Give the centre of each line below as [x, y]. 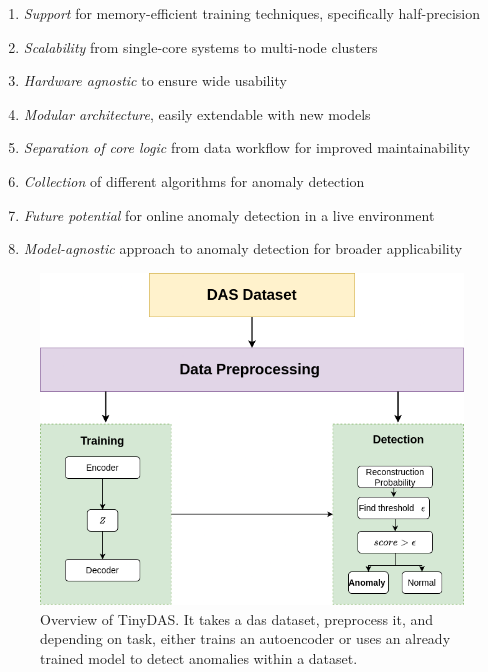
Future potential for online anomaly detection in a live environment [229, 214]
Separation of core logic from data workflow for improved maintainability [247, 147]
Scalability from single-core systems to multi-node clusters [200, 46]
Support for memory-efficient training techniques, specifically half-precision [251, 13]
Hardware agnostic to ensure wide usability [155, 80]
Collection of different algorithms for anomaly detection [194, 180]
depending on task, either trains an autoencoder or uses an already [245, 638]
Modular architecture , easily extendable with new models [197, 113]
